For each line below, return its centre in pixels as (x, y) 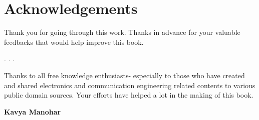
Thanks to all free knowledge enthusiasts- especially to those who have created (124, 75)
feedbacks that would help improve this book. (74, 42)
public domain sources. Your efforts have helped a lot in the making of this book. (129, 95)
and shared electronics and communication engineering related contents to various (130, 85)
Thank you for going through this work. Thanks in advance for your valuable (122, 32)
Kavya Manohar (33, 111)
